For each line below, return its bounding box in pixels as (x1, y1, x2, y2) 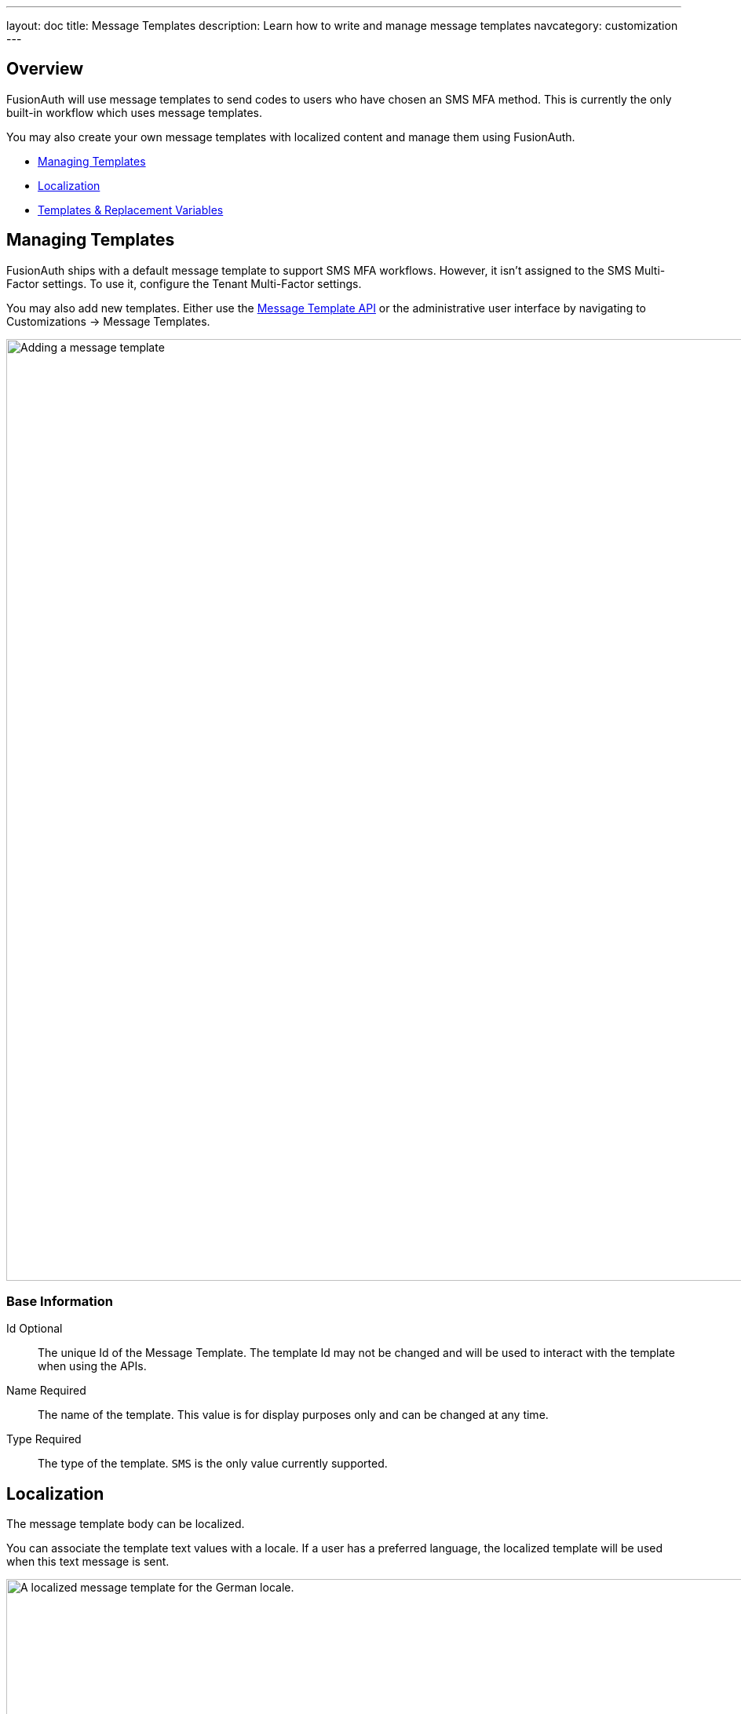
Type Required (6, 1432, 82, 1446)
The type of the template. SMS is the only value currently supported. (38, 1457, 388, 1471)
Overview (6, 59, 84, 79)
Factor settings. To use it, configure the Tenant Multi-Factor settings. (6, 276, 362, 290)
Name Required (6, 1384, 86, 1398)
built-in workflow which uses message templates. (6, 105, 263, 119)
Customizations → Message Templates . (6, 314, 210, 328)
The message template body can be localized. (6, 1517, 245, 1531)
